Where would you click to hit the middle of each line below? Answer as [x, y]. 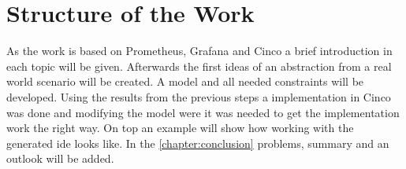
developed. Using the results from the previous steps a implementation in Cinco [199, 96]
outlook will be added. [60, 158]
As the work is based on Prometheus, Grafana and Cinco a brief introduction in [199, 51]
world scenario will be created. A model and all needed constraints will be [185, 81]
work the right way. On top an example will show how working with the [180, 128]
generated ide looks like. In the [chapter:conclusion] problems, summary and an [198, 143]
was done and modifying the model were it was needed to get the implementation [203, 112]
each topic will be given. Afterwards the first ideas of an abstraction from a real [199, 66]
